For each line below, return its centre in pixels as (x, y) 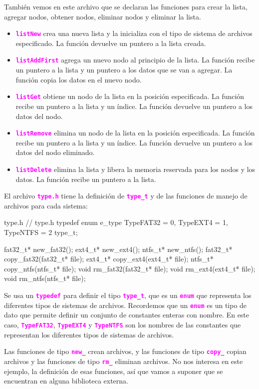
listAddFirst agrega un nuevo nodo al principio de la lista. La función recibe (135, 60)
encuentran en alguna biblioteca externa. (66, 381)
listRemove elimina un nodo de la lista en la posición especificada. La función (135, 133)
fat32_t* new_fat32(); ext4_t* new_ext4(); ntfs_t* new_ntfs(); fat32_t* (118, 249)
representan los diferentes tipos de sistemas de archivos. (89, 334)
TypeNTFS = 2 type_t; (41, 232)
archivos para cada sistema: (46, 205)
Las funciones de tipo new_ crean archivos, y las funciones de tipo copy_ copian (125, 351)
